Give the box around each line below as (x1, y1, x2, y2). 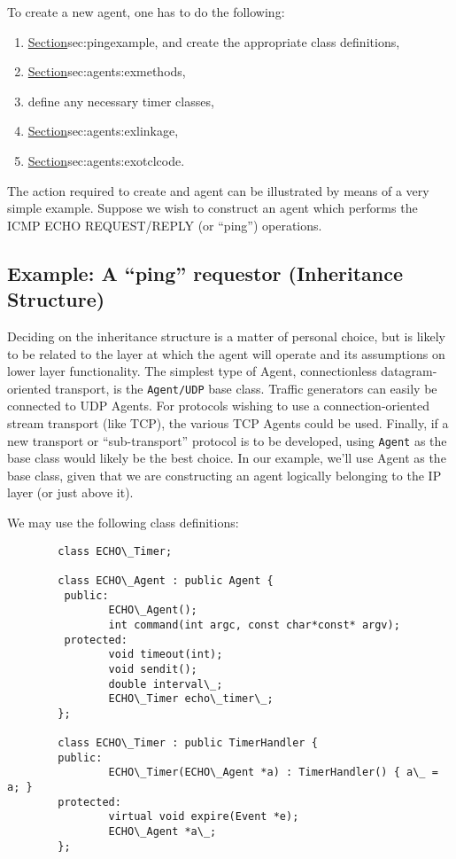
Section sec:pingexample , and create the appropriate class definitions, (27, 32, 400, 51)
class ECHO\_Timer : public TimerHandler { (58, 737, 318, 750)
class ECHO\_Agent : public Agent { (58, 574, 274, 587)
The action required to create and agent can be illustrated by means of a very (7, 181, 429, 199)
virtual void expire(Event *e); (108, 810, 299, 824)
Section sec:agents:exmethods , (27, 62, 186, 81)
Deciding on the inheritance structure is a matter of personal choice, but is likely (7, 326, 445, 345)
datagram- (381, 362, 437, 380)
